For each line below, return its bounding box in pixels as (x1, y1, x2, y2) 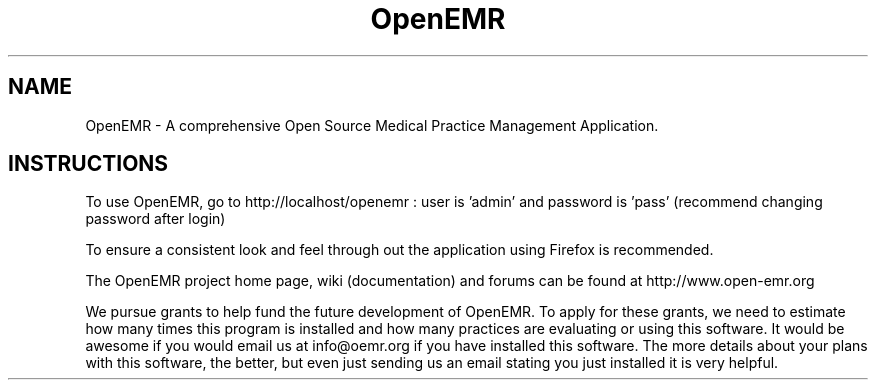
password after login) (85, 210, 226, 228)
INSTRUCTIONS (8, 151, 169, 177)
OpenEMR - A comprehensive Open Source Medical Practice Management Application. (85, 116, 659, 134)
